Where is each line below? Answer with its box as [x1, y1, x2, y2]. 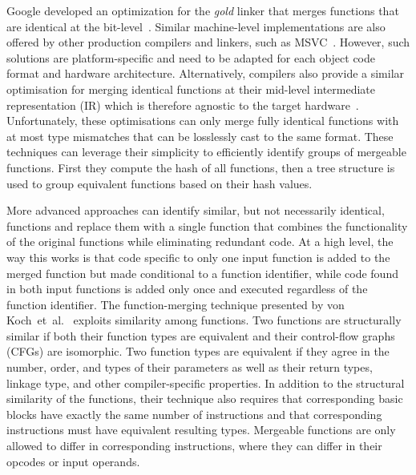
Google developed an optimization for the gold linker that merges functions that [6, 2, 399, 18]
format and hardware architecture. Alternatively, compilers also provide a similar [6, 65, 405, 82]
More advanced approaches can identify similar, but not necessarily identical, [6, 202, 385, 219]
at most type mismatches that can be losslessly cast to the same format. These [6, 127, 394, 144]
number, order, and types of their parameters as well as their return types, [6, 359, 373, 376]
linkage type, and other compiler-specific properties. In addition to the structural [6, 374, 405, 391]
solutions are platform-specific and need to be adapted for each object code [6, 49, 376, 66]
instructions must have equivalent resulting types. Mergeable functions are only [6, 421, 396, 438]
